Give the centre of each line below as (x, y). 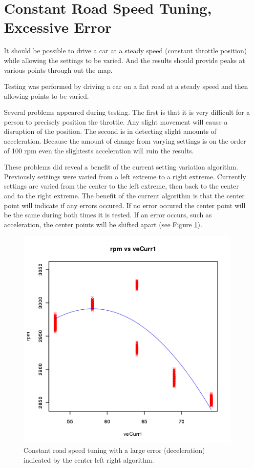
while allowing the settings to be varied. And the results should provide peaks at (125, 60)
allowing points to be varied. (46, 96)
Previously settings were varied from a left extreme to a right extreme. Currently (125, 176)
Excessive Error (58, 27)
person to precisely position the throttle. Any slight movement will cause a (116, 121)
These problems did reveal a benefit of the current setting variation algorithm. (121, 167)
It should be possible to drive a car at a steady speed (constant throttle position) (126, 51)
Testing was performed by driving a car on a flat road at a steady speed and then (126, 86)
